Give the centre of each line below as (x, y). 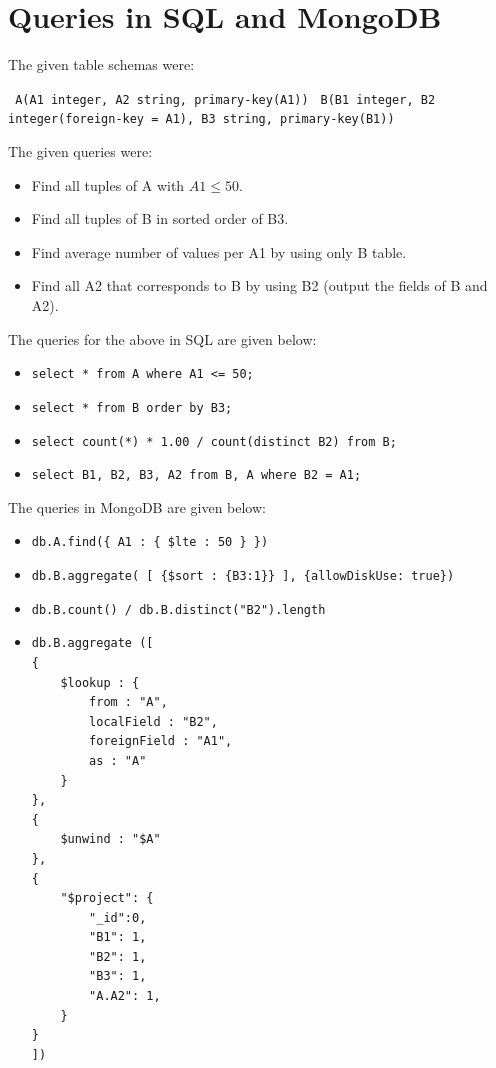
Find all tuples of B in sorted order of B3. (160, 218)
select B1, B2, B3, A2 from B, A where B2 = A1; (196, 475)
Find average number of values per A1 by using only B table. (219, 251)
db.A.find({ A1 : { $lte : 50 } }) (150, 542)
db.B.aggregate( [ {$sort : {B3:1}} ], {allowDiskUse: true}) (243, 576)
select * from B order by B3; (132, 407)
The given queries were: (80, 151)
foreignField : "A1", (161, 741)
